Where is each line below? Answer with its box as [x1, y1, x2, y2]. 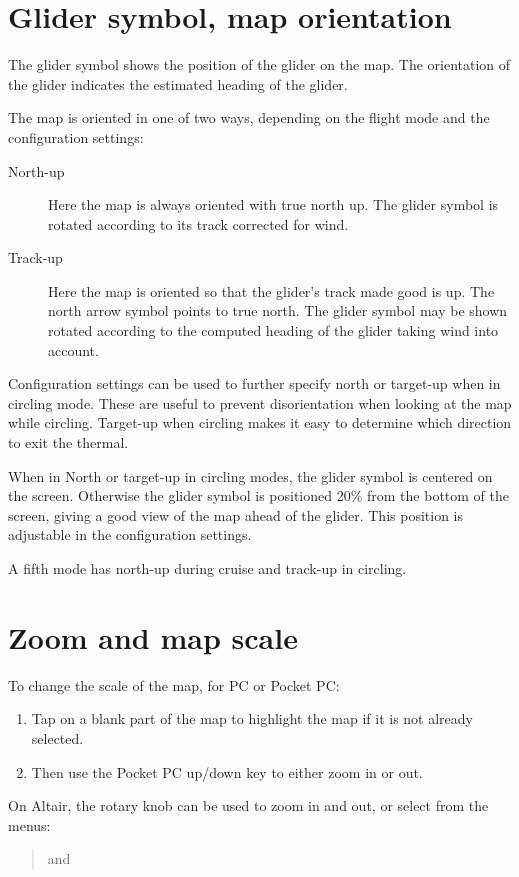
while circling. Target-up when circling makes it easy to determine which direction [8, 412, 512, 433]
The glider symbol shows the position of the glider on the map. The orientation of [8, 54, 511, 75]
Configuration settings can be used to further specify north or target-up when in [8, 373, 501, 394]
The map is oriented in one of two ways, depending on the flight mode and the [8, 107, 490, 128]
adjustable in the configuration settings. [8, 524, 252, 545]
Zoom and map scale [8, 616, 298, 657]
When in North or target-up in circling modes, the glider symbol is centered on [8, 465, 493, 486]
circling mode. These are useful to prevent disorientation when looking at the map [8, 392, 512, 413]
